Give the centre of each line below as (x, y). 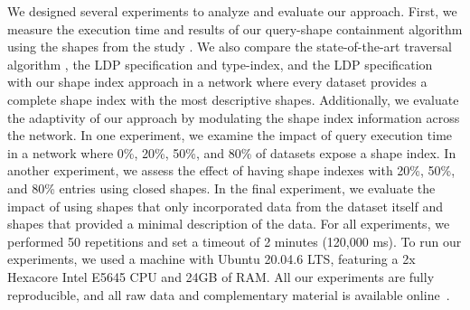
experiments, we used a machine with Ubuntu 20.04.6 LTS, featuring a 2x (211, 259)
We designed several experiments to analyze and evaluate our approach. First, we (232, 11)
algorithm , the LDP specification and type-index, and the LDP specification (220, 64)
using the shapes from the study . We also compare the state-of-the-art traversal (230, 47)
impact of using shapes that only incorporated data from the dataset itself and (225, 206)
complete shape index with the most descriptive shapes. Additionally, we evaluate (233, 99)
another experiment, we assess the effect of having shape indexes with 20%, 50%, (231, 170)
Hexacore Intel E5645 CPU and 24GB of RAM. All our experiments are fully (221, 276)
